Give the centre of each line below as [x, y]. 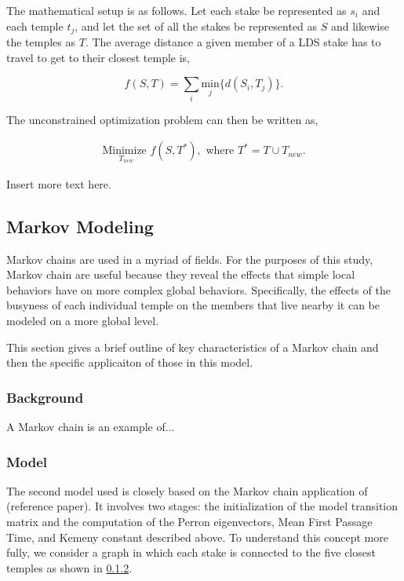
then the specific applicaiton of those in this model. [130, 362]
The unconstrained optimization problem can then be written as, [162, 119]
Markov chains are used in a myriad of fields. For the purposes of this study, [190, 259]
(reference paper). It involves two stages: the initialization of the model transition [202, 506]
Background [45, 397]
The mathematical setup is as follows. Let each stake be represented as [177, 10]
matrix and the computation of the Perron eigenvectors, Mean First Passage [189, 521]
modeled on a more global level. [83, 320]
